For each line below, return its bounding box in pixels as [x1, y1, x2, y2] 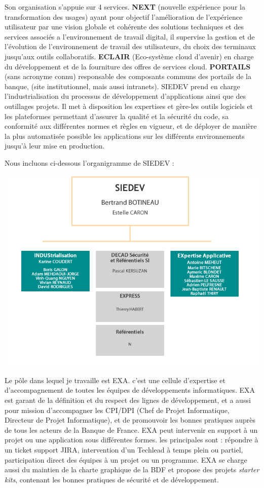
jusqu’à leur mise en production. [5, 140, 105, 151]
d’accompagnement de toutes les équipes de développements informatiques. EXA [5, 385, 255, 395]
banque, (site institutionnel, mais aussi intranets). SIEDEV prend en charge [5, 81, 240, 91]
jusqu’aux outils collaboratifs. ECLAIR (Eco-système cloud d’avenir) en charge [5, 51, 254, 61]
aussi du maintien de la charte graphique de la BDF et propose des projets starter [5, 464, 259, 475]
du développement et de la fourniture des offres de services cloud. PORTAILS [5, 61, 251, 71]
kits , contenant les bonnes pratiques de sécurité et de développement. [5, 474, 219, 484]
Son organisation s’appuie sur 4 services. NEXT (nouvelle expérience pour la [5, 2, 245, 12]
